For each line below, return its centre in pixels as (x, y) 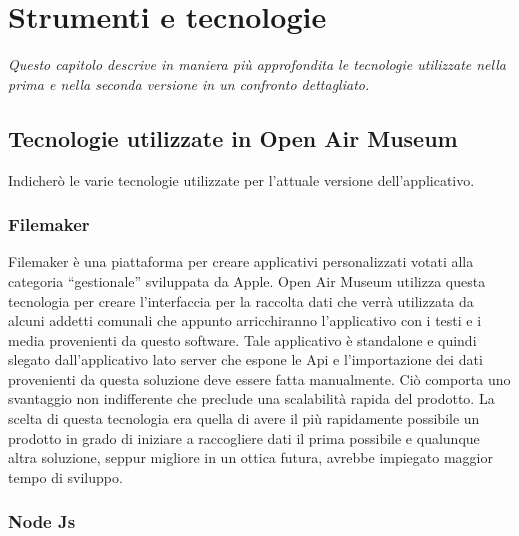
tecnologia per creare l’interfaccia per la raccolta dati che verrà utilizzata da (241, 300)
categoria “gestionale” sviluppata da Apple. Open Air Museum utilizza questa (247, 280)
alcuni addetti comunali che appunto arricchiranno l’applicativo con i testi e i (245, 320)
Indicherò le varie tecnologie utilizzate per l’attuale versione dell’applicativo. (241, 179)
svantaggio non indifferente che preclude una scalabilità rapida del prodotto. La (251, 398)
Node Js (42, 521)
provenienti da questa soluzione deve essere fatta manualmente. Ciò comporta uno (259, 378)
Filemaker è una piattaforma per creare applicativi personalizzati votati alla (241, 261)
